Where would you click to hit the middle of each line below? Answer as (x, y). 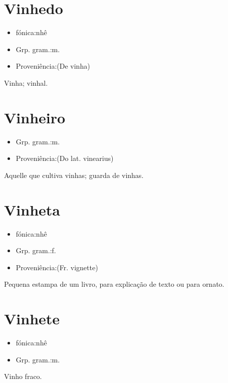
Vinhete (32, 319)
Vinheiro (35, 117)
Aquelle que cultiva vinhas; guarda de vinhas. (74, 175)
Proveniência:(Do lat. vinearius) (65, 158)
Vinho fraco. (23, 376)
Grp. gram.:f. (36, 250)
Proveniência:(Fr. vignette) (57, 267)
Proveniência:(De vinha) (53, 66)
